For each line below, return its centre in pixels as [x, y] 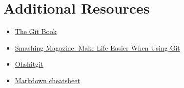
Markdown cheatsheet [47, 80]
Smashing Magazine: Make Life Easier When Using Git [97, 47]
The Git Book [36, 31]
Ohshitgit [29, 64]
